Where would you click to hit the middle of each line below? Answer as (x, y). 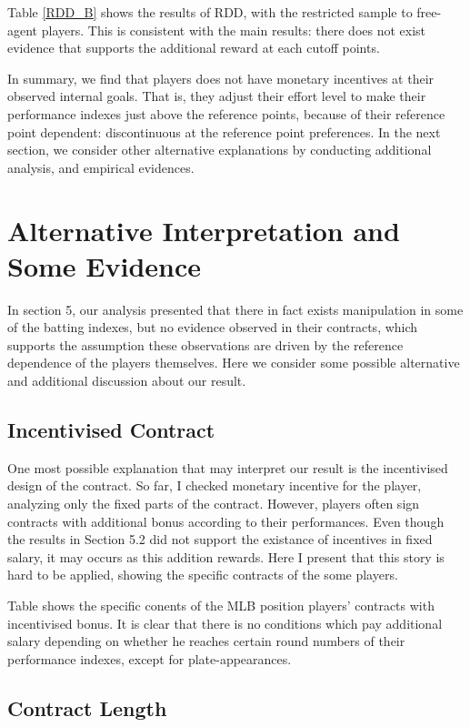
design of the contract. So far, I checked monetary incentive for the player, (215, 485)
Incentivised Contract (111, 430)
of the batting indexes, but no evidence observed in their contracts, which (213, 327)
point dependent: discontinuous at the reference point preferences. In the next (224, 131)
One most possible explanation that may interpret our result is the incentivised (228, 467)
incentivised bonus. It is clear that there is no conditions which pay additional (225, 623)
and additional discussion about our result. (127, 381)
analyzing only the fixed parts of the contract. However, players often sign (214, 504)
